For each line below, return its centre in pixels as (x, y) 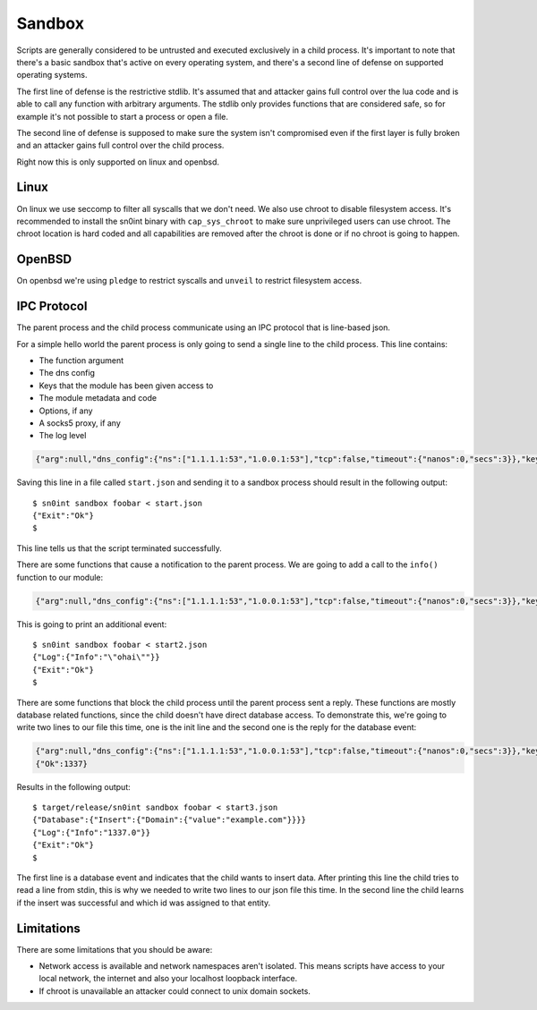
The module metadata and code (98, 398)
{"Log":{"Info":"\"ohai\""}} (96, 657)
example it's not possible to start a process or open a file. (122, 116)
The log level (63, 436)
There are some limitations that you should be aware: (115, 949)
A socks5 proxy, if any (80, 423)
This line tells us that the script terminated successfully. (119, 548)
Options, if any (66, 411)
